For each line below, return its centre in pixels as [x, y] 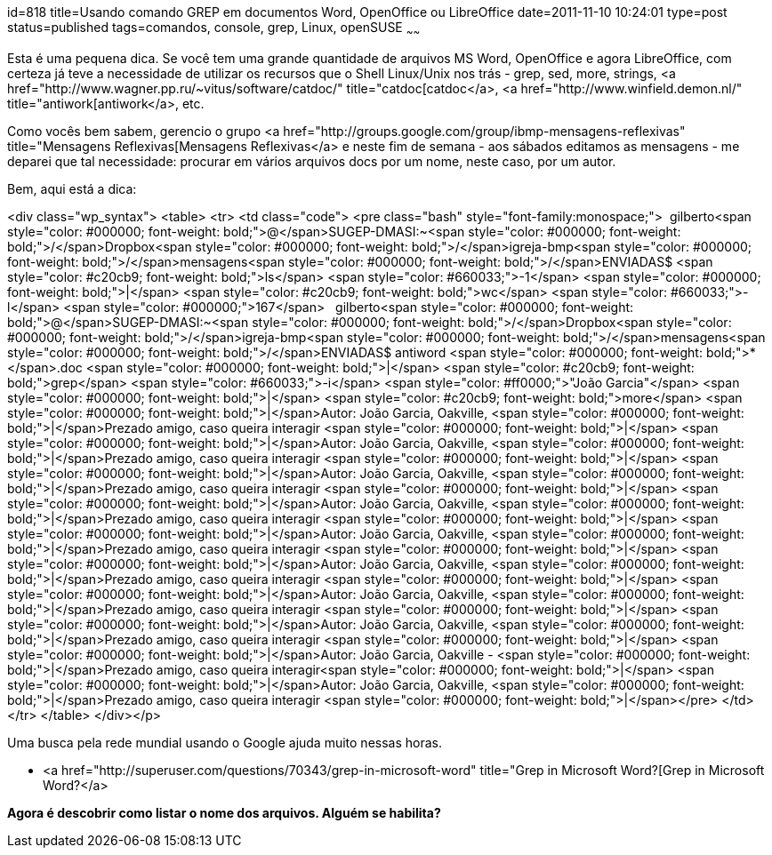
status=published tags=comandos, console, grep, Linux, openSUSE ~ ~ [214, 29]
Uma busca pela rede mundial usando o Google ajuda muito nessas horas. [225, 742]
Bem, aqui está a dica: [72, 188]
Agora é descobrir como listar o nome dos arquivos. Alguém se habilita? [224, 812]
